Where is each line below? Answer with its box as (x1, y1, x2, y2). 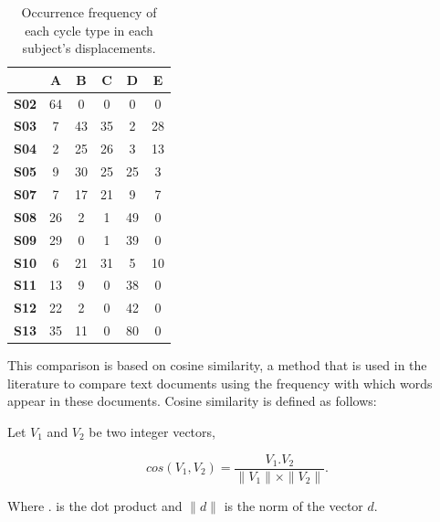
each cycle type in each (25, 20, 153, 39)
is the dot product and (56, 495, 183, 515)
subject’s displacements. (22, 38, 156, 58)
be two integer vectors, (89, 421, 215, 441)
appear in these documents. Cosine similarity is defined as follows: (7, 391, 377, 410)
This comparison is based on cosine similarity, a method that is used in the (7, 356, 427, 375)
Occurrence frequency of (21, 3, 157, 21)
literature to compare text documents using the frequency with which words (7, 373, 433, 392)
